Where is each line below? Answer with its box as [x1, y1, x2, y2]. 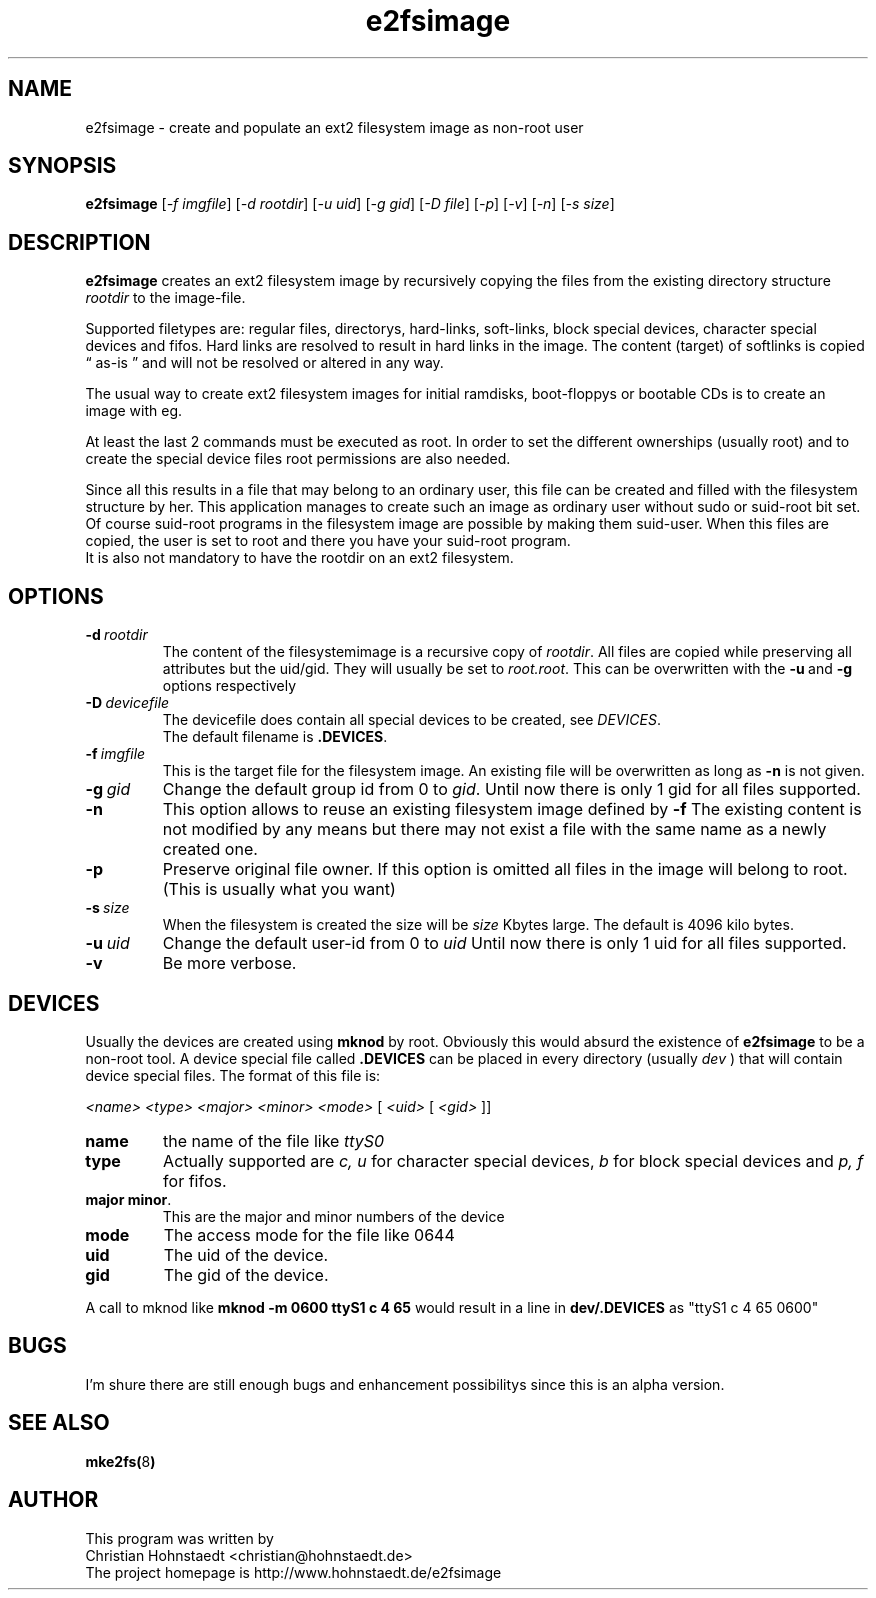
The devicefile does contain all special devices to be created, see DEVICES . [162, 711, 661, 729]
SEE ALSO [8, 1410, 110, 1436]
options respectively [162, 677, 297, 695]
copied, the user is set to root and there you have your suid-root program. [85, 532, 571, 550]
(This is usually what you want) [162, 879, 396, 900]
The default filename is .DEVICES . [162, 728, 388, 746]
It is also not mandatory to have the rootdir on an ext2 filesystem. [85, 549, 514, 567]
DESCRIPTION [8, 229, 151, 255]
